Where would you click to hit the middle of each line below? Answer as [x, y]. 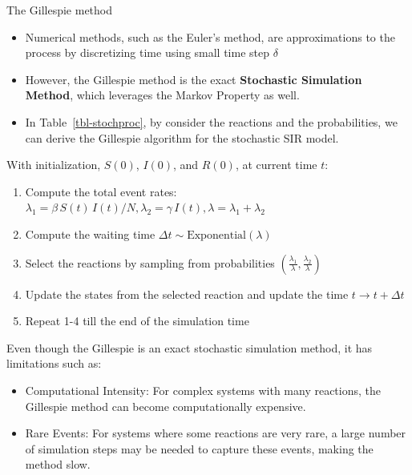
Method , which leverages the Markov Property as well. [162, 95]
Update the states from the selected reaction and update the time [187, 294]
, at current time [276, 165]
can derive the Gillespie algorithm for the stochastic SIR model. [182, 137]
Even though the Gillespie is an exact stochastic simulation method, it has [190, 347]
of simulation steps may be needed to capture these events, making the [199, 448]
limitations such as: [54, 363]
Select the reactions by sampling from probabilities [150, 262]
